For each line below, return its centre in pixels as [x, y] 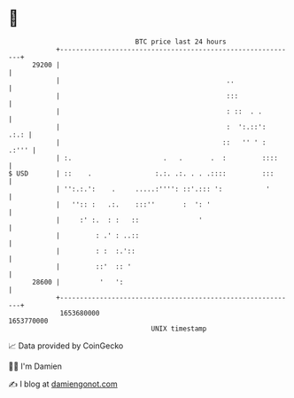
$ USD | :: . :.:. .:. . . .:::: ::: [141, 173]
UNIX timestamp [179, 328]
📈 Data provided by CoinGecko [66, 346]
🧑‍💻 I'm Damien [35, 366]
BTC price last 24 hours [181, 42]
